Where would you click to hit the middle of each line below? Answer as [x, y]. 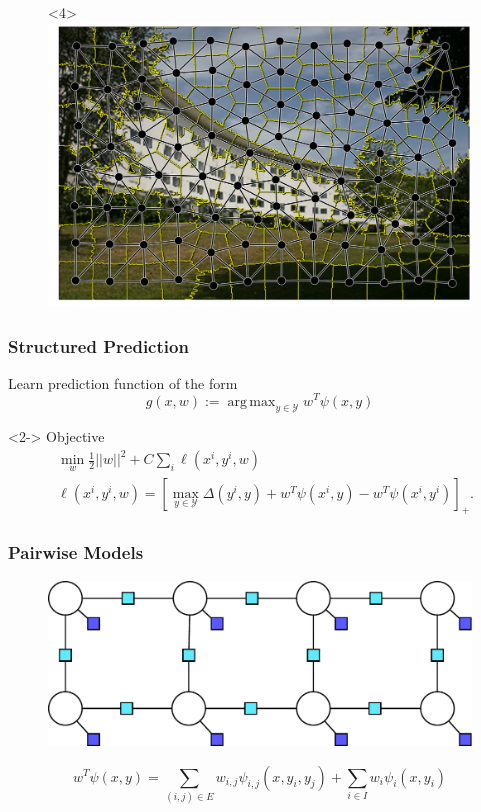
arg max [251, 401]
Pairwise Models [76, 552]
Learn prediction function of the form [123, 382]
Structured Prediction [98, 345]
